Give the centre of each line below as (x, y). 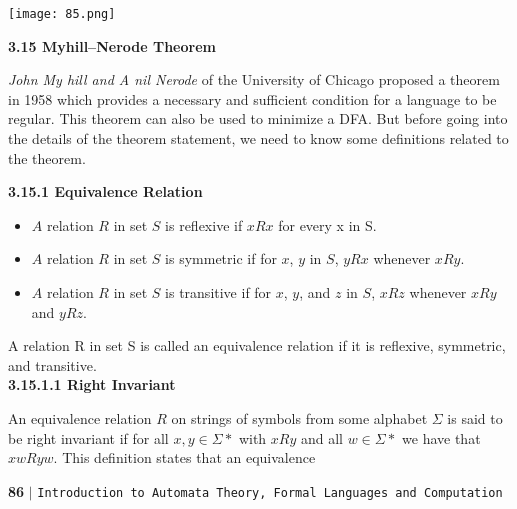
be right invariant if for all (88, 437)
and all (322, 437)
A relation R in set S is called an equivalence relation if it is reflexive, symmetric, (257, 345)
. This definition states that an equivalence (184, 457)
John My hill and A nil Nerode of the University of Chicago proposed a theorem (254, 79)
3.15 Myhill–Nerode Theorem (112, 45)
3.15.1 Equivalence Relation (105, 191)
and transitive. (52, 364)
